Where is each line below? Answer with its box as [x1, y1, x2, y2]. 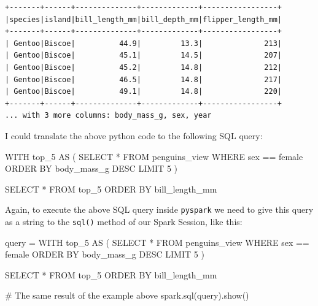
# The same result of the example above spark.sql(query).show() [5, 289, 249, 302]
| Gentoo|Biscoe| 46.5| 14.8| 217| [5, 75, 282, 84]
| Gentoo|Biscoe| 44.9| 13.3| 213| [5, 39, 282, 48]
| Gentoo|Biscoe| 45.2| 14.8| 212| [5, 63, 282, 72]
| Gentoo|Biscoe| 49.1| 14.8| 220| [5, 87, 282, 96]
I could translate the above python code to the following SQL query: [5, 129, 263, 142]
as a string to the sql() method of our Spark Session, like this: [5, 215, 242, 228]
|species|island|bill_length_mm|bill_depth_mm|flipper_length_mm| [5, 15, 282, 24]
